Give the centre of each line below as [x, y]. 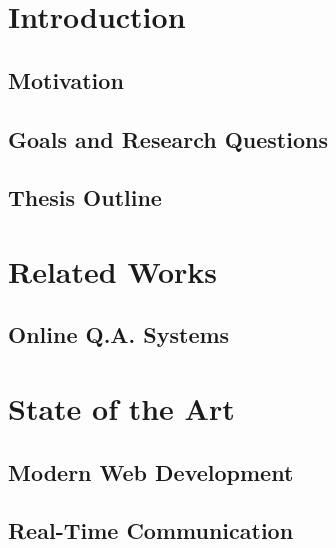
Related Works [113, 270]
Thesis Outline [85, 197]
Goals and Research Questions [168, 138]
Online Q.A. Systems [119, 334]
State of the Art [121, 408]
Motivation [66, 79]
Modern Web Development [151, 471]
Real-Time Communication [151, 530]
